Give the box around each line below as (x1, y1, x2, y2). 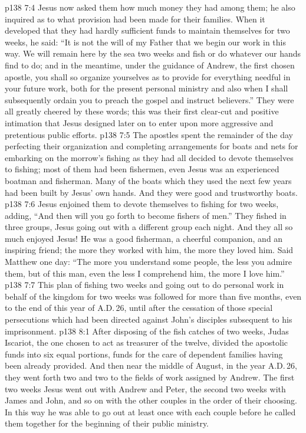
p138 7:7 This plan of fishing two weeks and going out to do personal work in (5, 278, 284, 291)
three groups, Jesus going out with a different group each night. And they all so (5, 221, 293, 233)
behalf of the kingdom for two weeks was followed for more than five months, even (5, 290, 302, 302)
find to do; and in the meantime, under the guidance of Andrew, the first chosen (5, 58, 295, 71)
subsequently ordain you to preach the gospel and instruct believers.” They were (5, 93, 294, 106)
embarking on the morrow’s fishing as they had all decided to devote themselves (5, 151, 294, 163)
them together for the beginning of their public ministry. (5, 417, 209, 429)
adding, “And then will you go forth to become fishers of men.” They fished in (5, 209, 287, 221)
